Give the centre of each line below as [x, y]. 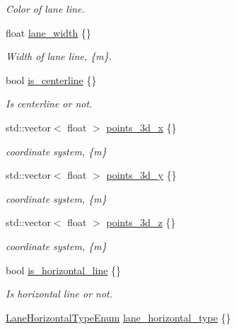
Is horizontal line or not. [59, 294]
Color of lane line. [45, 8]
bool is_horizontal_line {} [64, 270]
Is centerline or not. [49, 104]
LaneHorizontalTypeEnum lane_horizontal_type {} [118, 317]
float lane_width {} [48, 32]
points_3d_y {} [141, 175]
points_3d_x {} [141, 127]
